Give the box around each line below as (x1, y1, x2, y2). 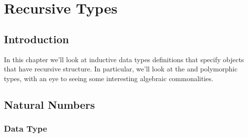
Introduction (4, 31, 69, 46)
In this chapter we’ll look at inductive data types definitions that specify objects (4, 54, 244, 64)
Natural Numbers (4, 97, 95, 112)
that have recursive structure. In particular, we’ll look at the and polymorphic (4, 64, 238, 74)
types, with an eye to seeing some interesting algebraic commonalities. (4, 73, 213, 83)
